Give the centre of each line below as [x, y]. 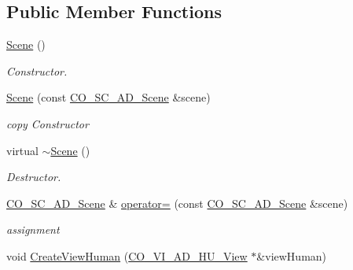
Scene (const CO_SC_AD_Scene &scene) [108, 97]
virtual [22, 150]
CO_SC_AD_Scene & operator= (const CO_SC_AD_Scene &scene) [177, 203]
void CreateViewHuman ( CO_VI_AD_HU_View [127, 255]
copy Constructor [48, 123]
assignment [33, 229]
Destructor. [34, 177]
